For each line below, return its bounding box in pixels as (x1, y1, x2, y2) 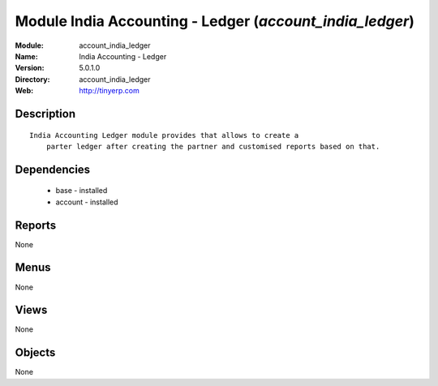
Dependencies (15, 162, 91, 176)
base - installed (55, 186, 108, 195)
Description (15, 106, 76, 121)
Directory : (15, 74, 50, 84)
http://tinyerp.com (79, 86, 140, 96)
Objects (15, 345, 56, 360)
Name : (15, 51, 38, 61)
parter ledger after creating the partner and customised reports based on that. (45, 142, 380, 151)
